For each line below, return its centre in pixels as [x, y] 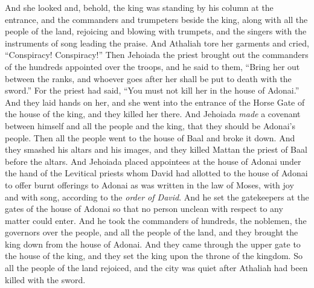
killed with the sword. [45, 279]
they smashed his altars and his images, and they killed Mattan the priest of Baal [156, 149]
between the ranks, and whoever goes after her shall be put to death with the [148, 78]
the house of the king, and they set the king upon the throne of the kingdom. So [154, 256]
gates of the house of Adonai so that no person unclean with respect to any [144, 209]
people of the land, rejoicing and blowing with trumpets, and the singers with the [156, 31]
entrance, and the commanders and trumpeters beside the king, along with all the [156, 19]
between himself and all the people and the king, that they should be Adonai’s [150, 125]
